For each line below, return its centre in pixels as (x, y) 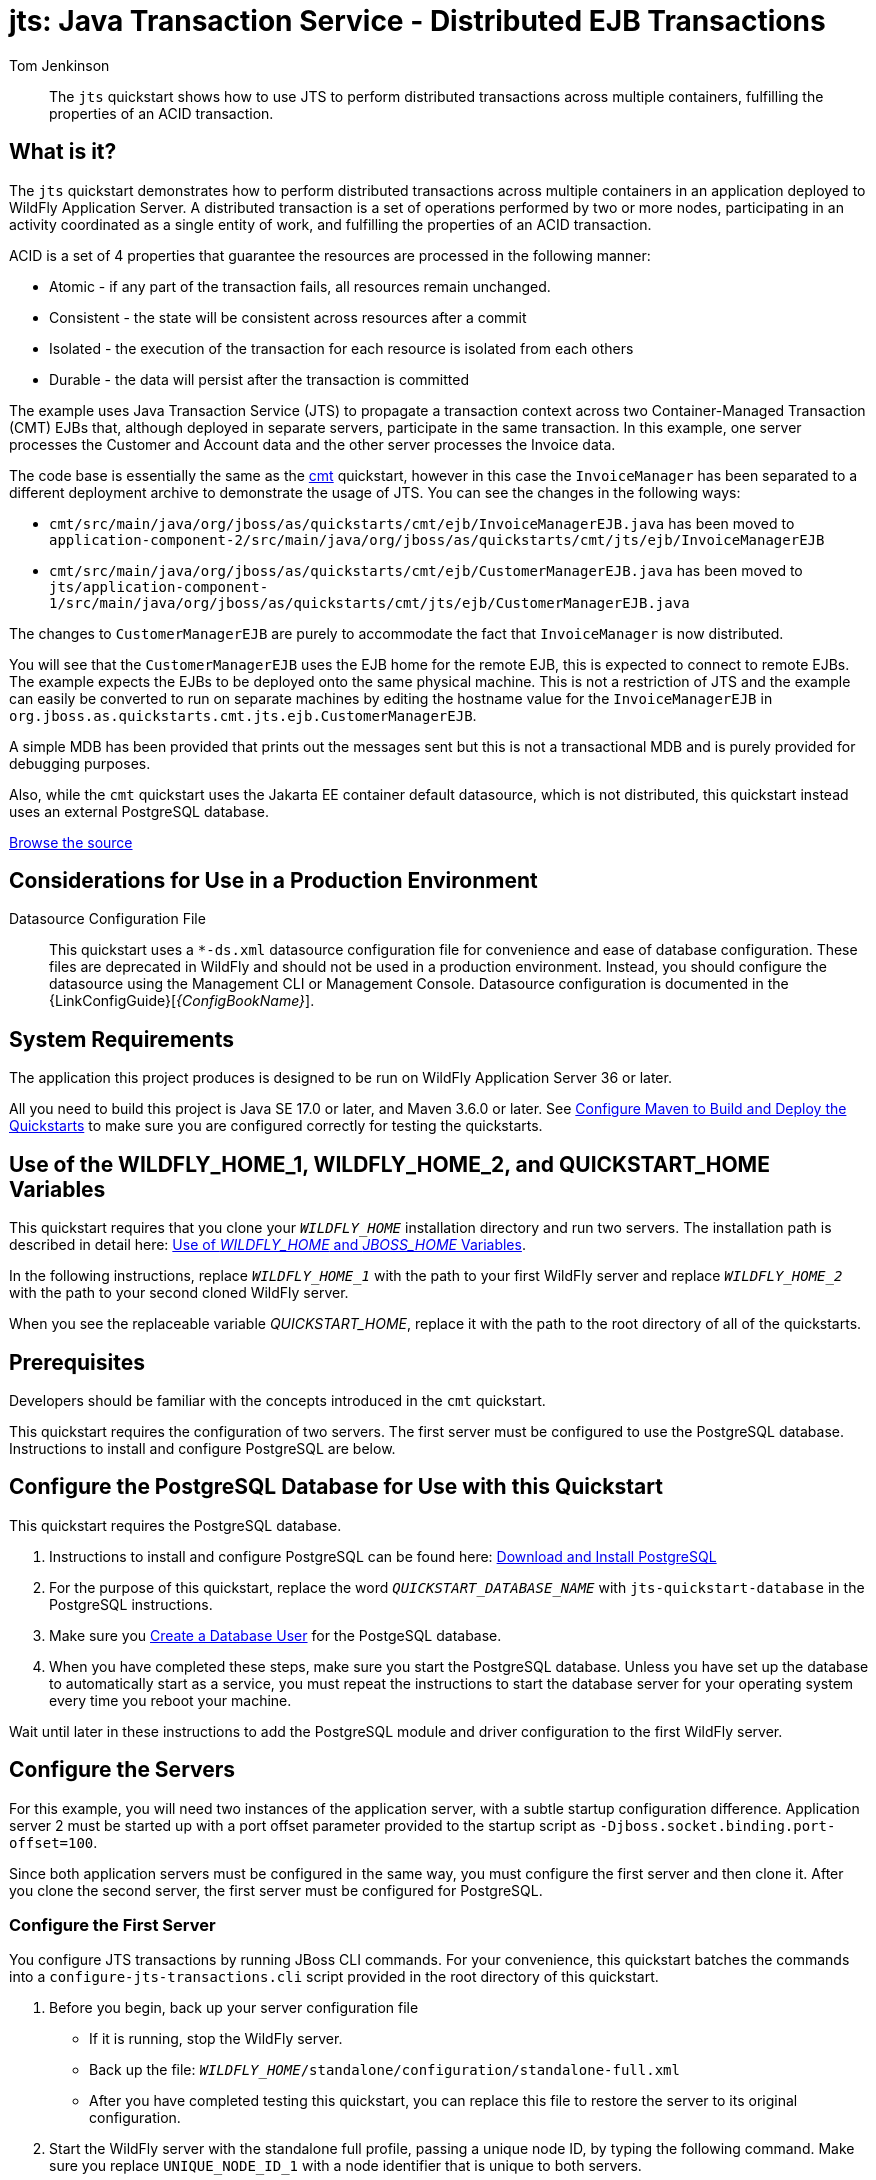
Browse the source (71, 842)
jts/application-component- (159, 586)
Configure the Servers (122, 1770)
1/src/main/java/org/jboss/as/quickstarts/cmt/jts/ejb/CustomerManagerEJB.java (369, 602)
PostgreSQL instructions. (131, 1604)
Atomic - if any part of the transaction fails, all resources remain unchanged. (300, 286)
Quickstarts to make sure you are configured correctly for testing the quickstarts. (276, 1126)
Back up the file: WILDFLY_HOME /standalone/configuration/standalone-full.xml (384, 2070)
